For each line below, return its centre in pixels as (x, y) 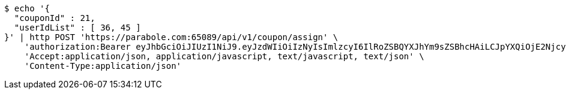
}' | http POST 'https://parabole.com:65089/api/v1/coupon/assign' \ (171, 37)
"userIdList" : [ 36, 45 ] (77, 28)
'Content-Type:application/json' (103, 66)
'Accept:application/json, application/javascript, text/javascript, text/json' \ (224, 56)
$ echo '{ (27, 8)
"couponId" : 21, (55, 18)
